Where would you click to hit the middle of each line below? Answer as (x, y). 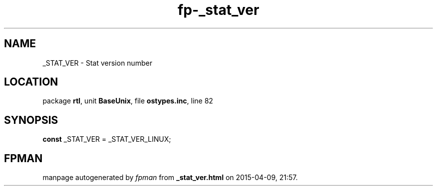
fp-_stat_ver (218, 10)
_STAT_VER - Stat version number (98, 63)
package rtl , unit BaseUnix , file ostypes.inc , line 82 (128, 101)
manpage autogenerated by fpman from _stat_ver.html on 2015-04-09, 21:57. (170, 178)
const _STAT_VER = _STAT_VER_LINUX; (107, 139)
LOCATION (31, 82)
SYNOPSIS (31, 120)
